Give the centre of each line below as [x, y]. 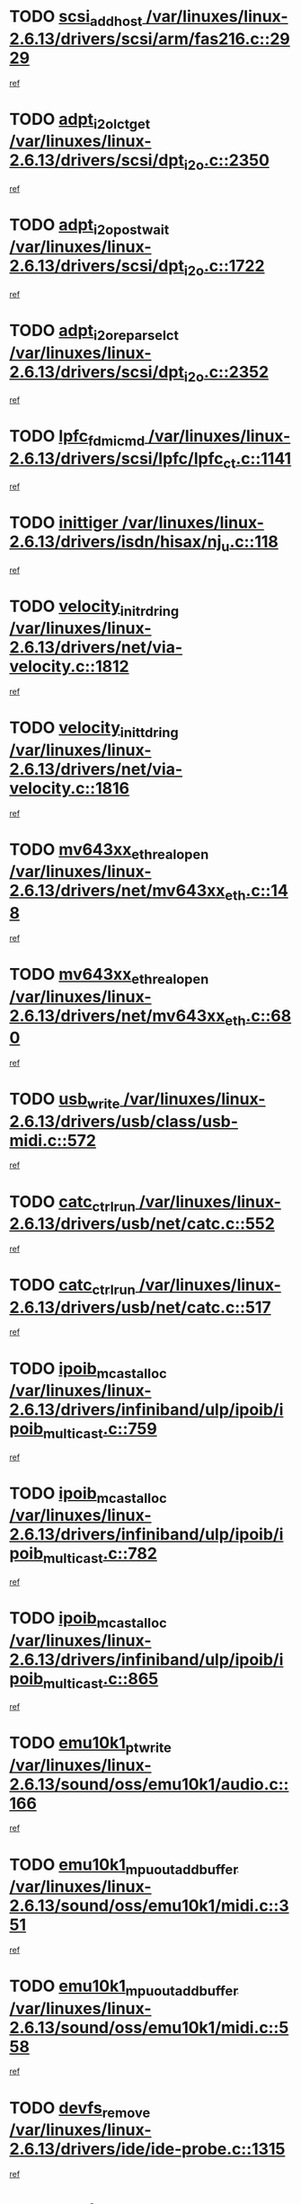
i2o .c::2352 [226, 373]
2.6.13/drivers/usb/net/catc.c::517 [140, 1307]
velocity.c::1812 [69, 667]
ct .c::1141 [257, 460]
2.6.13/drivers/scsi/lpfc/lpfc [116, 458]
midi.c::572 [53, 1140]
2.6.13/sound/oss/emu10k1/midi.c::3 [149, 1906]
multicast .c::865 [101, 1680]
